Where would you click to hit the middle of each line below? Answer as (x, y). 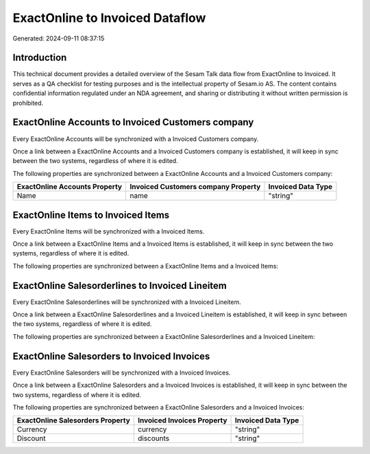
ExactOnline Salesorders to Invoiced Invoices (111, 356)
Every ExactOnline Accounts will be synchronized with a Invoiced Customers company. (136, 139)
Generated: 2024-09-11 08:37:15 (59, 38)
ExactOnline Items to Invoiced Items (91, 215)
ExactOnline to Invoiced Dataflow (109, 18)
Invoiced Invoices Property (182, 420)
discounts (153, 438)
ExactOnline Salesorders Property (73, 420)
